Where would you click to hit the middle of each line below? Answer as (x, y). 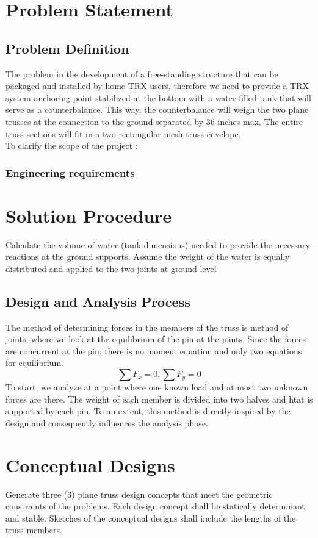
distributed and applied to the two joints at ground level (111, 268)
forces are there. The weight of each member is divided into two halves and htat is (159, 399)
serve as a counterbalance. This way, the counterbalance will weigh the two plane (157, 109)
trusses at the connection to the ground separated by (104, 121)
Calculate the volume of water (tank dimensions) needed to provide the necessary (158, 244)
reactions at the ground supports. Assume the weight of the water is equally (148, 256)
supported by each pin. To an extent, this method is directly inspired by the (148, 411)
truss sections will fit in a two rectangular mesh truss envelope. (123, 133)
